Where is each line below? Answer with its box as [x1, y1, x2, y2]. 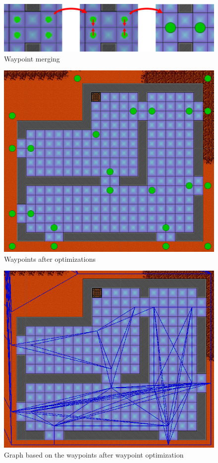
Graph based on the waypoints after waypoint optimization [4, 450, 184, 460]
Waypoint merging [4, 53, 60, 63]
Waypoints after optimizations [4, 253, 96, 264]
